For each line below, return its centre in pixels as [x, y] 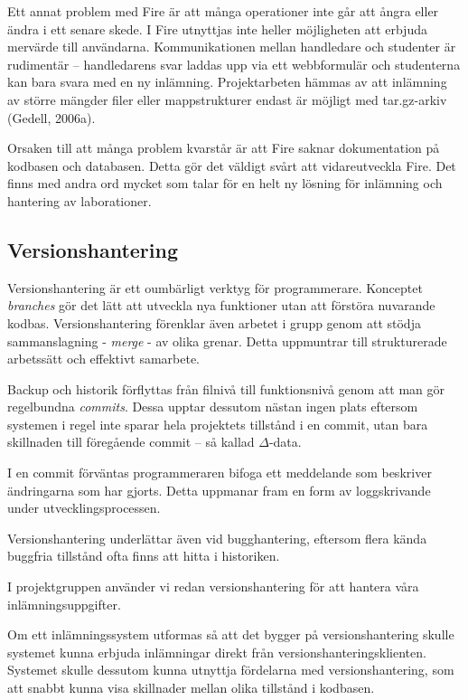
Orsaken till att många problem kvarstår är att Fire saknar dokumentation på [224, 148]
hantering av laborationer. [80, 200]
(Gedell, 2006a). [51, 117]
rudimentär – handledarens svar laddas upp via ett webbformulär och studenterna [234, 64]
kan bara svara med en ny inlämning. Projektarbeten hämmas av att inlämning [227, 82]
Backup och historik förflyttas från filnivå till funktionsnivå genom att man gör [226, 388]
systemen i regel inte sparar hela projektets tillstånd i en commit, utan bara [218, 424]
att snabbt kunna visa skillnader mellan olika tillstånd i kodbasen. [191, 688]
